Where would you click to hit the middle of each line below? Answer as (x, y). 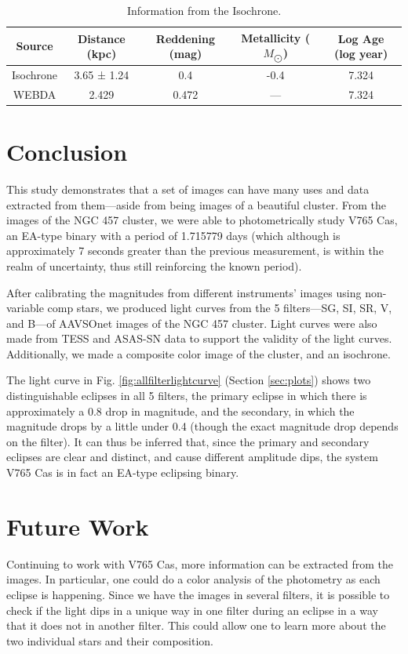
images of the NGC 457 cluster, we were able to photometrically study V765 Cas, (202, 220)
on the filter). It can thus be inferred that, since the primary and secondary (188, 441)
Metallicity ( (275, 37)
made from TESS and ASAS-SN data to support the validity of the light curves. (199, 338)
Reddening (185, 38)
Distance (102, 38)
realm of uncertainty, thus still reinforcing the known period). (154, 265)
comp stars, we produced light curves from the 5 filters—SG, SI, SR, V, (220, 308)
